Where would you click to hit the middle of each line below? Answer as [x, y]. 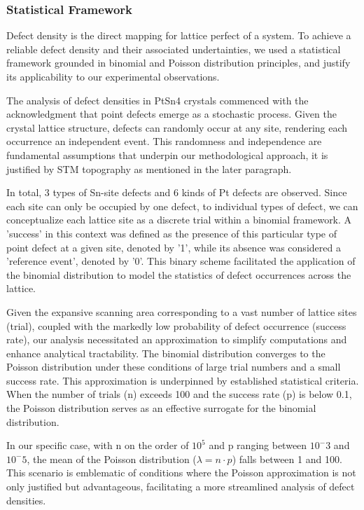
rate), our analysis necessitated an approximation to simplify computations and [177, 339]
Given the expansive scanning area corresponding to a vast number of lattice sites [182, 311]
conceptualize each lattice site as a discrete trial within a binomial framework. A [179, 220]
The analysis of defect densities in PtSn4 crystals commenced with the [157, 100]
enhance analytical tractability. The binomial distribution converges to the [166, 353]
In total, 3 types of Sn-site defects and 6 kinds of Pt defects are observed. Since [177, 192]
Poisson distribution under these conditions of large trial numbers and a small [174, 367]
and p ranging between [258, 445]
